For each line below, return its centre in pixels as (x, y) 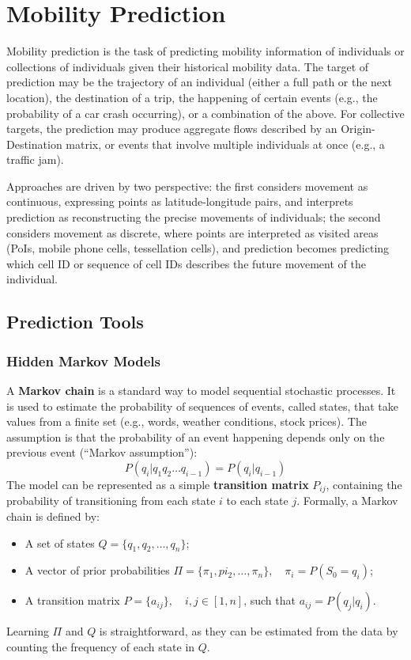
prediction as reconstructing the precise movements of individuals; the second (194, 217)
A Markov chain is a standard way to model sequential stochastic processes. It (201, 391)
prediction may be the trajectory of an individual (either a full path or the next (199, 82)
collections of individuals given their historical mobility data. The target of (188, 66)
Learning (28, 631)
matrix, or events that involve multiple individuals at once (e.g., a (225, 144)
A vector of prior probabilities (97, 570)
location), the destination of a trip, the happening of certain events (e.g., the (192, 97)
